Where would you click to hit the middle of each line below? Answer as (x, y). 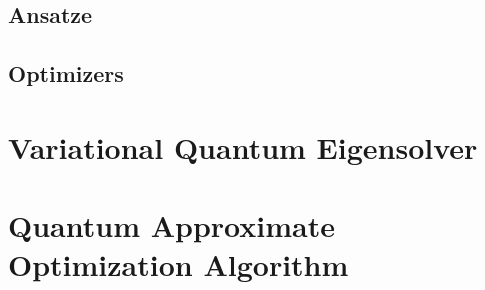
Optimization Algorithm (178, 264)
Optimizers (66, 73)
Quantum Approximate (171, 225)
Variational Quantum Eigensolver (243, 146)
